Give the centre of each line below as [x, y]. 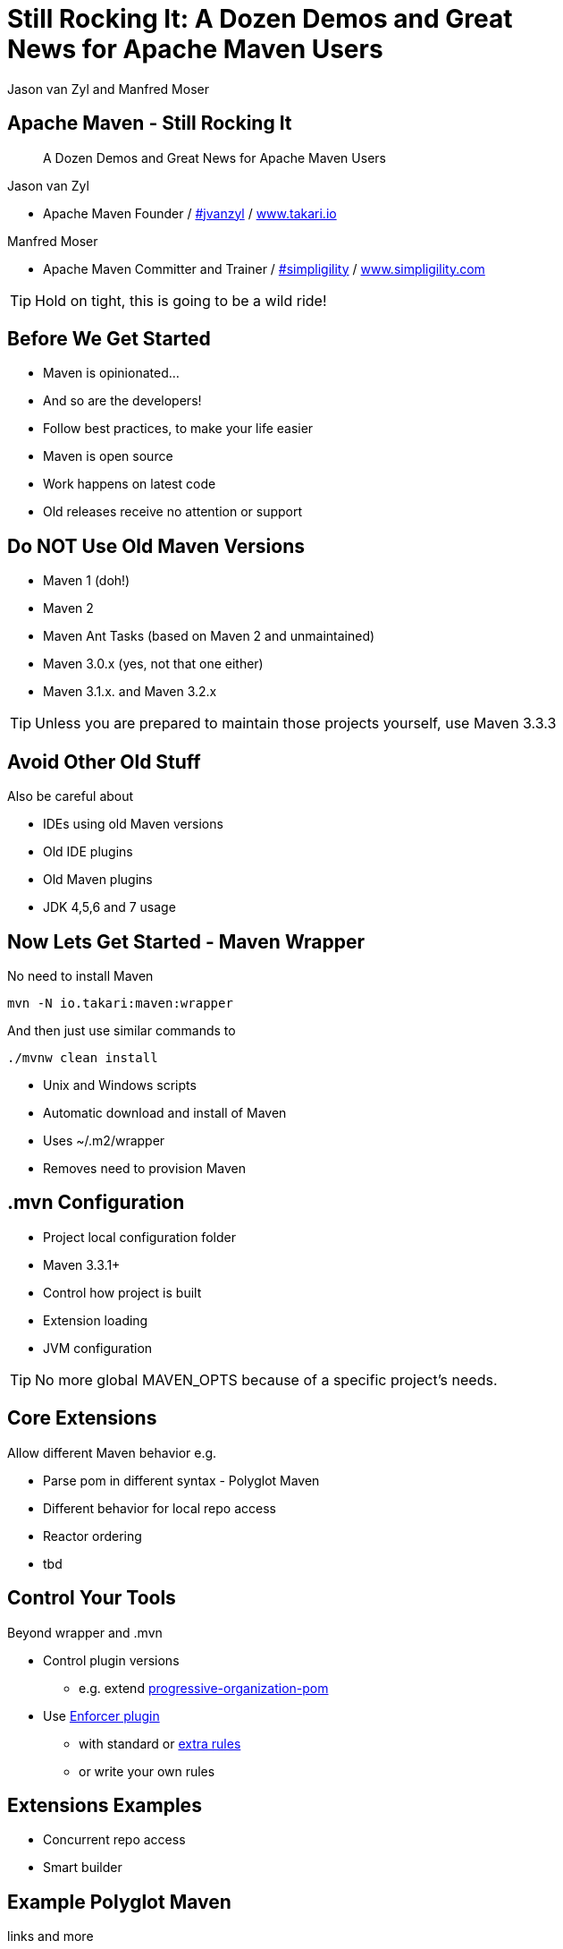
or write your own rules [147, 1771]
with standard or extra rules [160, 1743]
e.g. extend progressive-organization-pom [204, 1688]
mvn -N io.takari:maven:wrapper [120, 1003]
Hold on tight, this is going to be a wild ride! [181, 300]
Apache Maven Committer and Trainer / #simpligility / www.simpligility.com [264, 268]
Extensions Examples [105, 1805]
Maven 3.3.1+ [82, 1264]
